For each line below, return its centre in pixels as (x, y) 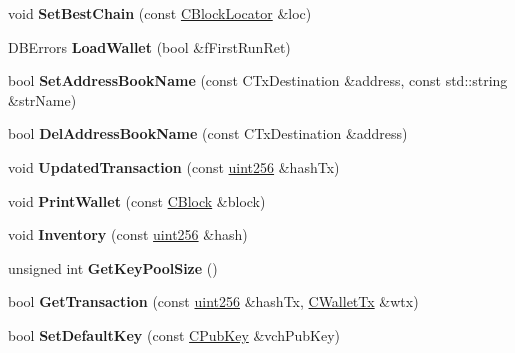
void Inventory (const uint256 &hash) (128, 234)
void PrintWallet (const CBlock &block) (137, 200)
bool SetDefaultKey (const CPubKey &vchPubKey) (174, 334)
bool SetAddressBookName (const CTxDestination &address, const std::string (258, 80)
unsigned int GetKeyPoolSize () (113, 267)
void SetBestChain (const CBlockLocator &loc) (160, 13)
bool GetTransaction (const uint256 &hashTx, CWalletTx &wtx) (213, 301)
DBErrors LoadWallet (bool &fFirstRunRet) (149, 46)
